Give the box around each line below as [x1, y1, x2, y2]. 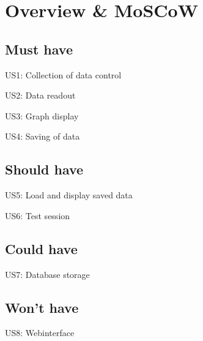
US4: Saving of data [5, 130, 80, 143]
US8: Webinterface [5, 326, 75, 339]
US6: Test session [5, 209, 70, 222]
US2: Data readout [5, 89, 76, 102]
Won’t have [5, 298, 79, 317]
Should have [5, 160, 84, 179]
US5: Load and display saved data [5, 189, 133, 201]
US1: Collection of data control [5, 68, 122, 81]
